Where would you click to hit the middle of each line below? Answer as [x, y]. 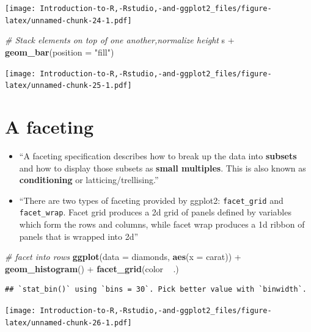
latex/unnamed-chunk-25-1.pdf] [68, 86]
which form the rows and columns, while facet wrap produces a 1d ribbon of [162, 224]
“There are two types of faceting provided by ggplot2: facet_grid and [151, 200]
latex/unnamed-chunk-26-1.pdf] [68, 323]
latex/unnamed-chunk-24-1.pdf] [68, 20]
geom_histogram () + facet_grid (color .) [92, 268]
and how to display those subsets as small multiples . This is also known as [163, 168]
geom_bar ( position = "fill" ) [60, 52]
